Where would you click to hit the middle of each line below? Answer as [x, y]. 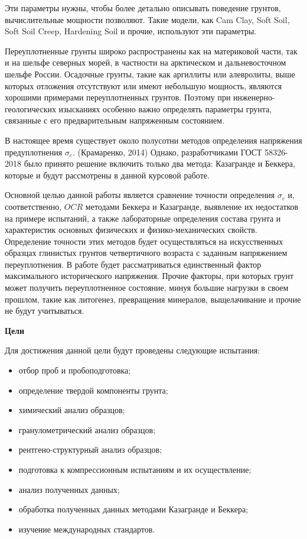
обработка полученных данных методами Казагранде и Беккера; [133, 509]
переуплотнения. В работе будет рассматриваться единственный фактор [133, 264]
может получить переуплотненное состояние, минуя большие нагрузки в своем [147, 288]
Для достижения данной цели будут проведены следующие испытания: [132, 350]
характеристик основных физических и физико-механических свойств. [131, 230]
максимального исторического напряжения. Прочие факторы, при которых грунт [149, 276]
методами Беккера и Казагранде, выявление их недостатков [192, 206]
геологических [30, 108]
